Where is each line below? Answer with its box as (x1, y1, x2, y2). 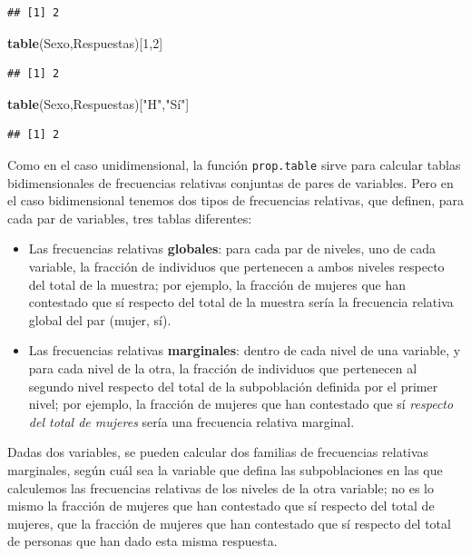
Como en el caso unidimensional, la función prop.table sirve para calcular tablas (7, 154, 461, 174)
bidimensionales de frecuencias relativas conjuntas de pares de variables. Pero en (7, 173, 454, 192)
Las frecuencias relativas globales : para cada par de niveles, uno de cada (28, 239, 436, 258)
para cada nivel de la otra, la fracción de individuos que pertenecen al (28, 358, 417, 377)
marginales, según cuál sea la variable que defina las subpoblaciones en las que (7, 460, 443, 479)
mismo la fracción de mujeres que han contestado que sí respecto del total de (7, 496, 435, 515)
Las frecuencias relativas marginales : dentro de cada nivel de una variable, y (28, 341, 461, 360)
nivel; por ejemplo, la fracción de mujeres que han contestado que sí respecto (28, 394, 454, 413)
